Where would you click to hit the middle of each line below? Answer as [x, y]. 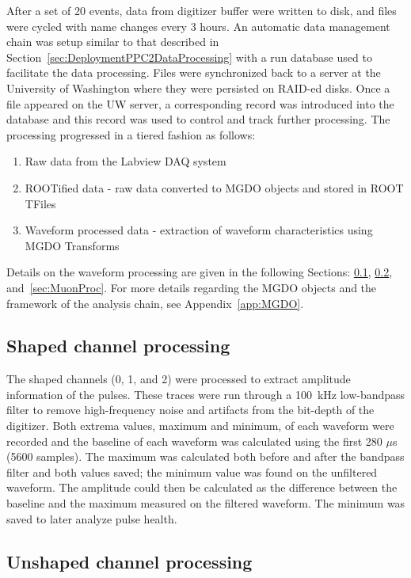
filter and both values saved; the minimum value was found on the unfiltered [192, 472]
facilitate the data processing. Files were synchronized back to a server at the [194, 72]
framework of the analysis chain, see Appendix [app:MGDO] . [155, 303]
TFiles [40, 203]
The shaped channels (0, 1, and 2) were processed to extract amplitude [179, 379]
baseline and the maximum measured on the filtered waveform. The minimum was [206, 503]
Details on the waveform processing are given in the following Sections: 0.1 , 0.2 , [200, 272]
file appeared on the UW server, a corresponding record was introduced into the [200, 103]
